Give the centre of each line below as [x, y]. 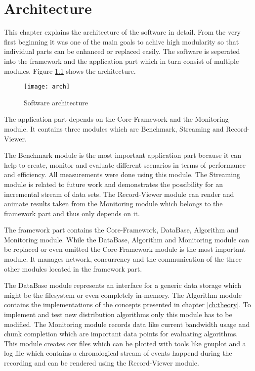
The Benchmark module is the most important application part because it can [123, 155]
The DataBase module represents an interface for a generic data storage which [123, 285]
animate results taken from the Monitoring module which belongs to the [113, 204]
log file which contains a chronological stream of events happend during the [118, 353]
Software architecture [56, 102]
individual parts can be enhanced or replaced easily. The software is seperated [122, 51]
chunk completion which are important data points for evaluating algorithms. [121, 334]
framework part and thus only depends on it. [72, 213]
